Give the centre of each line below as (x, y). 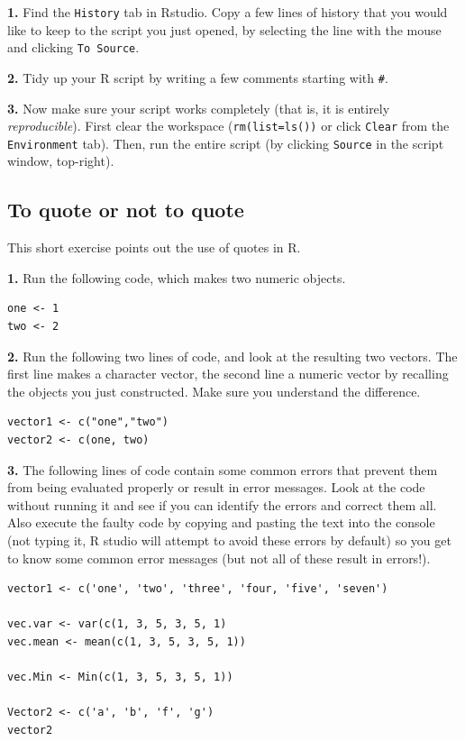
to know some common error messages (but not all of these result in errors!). (219, 558)
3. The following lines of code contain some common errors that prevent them (223, 469)
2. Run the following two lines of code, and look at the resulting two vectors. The (232, 356)
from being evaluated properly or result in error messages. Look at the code (216, 487)
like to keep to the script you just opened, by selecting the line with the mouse (224, 29)
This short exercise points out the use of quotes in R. (154, 247)
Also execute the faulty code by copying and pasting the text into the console (221, 522)
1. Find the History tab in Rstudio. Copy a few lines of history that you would (228, 12)
